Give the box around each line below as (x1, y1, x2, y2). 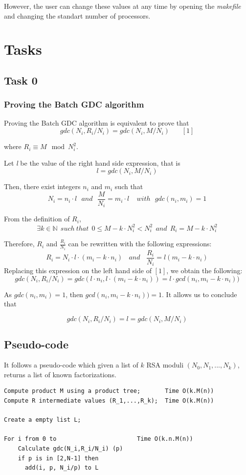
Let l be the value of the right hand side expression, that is (4, 157, 180, 168)
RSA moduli (146, 360, 184, 370)
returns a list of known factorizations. (4, 369, 116, 379)
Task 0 (4, 72, 38, 87)
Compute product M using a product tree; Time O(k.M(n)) (4, 388, 214, 395)
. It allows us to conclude (162, 289, 237, 299)
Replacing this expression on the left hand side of (4, 265, 152, 276)
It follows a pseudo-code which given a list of (4, 360, 138, 370)
